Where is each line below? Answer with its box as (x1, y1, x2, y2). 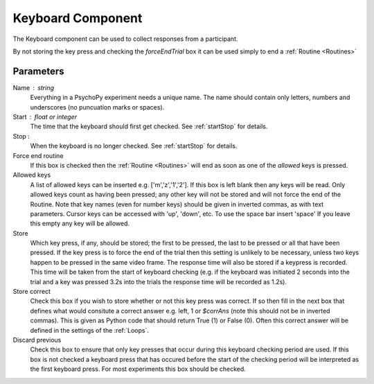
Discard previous (12, 336, 62, 344)
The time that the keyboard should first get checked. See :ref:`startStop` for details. (30, 122, 268, 131)
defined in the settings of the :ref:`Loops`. (30, 326, 149, 334)
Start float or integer (12, 113, 78, 121)
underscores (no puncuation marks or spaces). (30, 103, 165, 111)
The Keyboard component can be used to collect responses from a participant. (12, 35, 238, 43)
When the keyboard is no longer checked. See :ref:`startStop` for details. (30, 142, 238, 150)
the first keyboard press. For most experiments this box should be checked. (30, 365, 246, 374)
